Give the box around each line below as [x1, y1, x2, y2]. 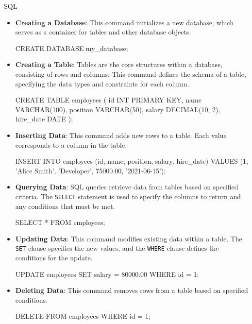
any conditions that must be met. [15, 201, 115, 211]
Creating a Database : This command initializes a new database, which [15, 17, 234, 27]
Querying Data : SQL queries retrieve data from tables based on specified [15, 182, 238, 192]
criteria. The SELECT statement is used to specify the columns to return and [15, 191, 241, 201]
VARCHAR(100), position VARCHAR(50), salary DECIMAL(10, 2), [15, 104, 220, 114]
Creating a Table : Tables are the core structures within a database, [15, 59, 223, 69]
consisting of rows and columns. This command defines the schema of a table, [15, 68, 246, 79]
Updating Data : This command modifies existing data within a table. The [15, 233, 242, 243]
